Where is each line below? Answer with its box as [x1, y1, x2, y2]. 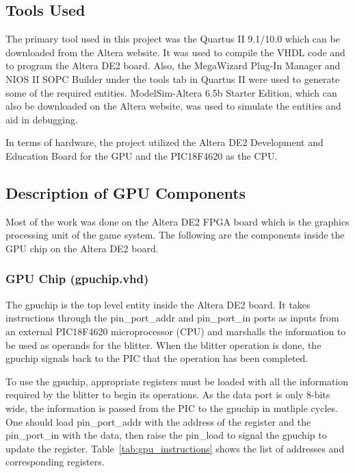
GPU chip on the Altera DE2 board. [5, 241, 159, 255]
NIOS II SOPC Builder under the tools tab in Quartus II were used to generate [5, 71, 340, 86]
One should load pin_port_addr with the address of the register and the [5, 414, 311, 428]
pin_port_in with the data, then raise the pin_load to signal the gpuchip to [5, 428, 327, 442]
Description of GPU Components [5, 182, 246, 203]
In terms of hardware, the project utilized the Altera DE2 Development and [5, 135, 324, 149]
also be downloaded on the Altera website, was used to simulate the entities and [5, 99, 341, 113]
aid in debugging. [5, 112, 78, 126]
